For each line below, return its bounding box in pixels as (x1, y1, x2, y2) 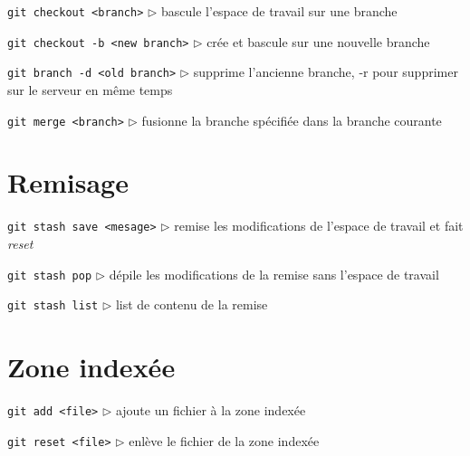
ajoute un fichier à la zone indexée (115, 401, 306, 420)
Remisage (7, 164, 129, 201)
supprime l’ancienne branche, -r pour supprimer (193, 62, 458, 81)
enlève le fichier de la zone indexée (129, 431, 320, 450)
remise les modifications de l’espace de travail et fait (174, 216, 464, 235)
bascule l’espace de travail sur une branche (161, 2, 398, 20)
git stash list (7, 299, 99, 313)
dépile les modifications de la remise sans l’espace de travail (109, 264, 439, 283)
